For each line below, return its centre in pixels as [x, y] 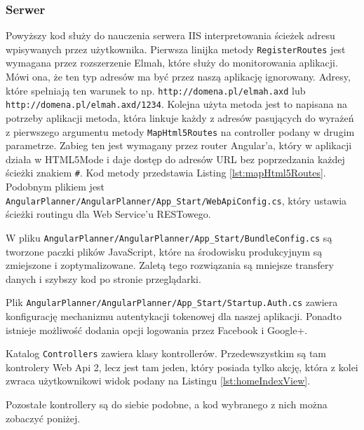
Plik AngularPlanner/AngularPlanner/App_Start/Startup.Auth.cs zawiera [172, 302]
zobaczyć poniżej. [43, 418]
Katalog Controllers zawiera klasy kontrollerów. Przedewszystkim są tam [166, 353]
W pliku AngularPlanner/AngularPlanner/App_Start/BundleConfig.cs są [169, 237]
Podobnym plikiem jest [55, 187]
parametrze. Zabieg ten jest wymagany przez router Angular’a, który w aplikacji [179, 145]
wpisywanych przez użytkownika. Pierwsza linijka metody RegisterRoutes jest [176, 49]
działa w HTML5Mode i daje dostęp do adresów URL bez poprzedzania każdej [175, 159]
